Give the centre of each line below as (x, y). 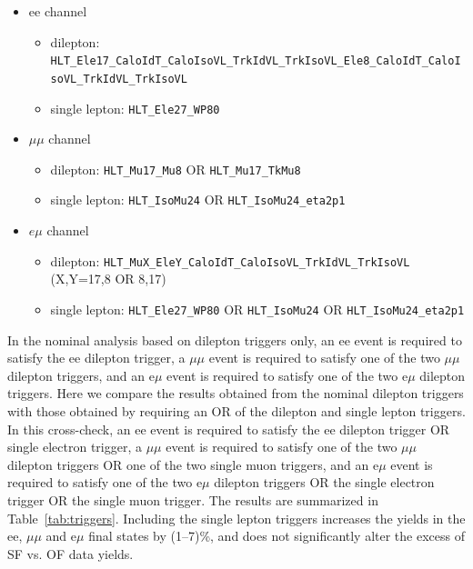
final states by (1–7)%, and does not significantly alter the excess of (277, 536)
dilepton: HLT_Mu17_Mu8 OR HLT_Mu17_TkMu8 (176, 169)
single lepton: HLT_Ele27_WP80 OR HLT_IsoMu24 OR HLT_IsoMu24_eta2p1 (257, 309)
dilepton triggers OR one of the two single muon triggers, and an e (193, 464)
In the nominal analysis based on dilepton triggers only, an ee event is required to (235, 339)
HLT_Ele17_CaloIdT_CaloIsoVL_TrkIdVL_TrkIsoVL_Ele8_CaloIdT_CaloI (256, 61)
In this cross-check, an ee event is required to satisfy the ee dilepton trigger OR (229, 429)
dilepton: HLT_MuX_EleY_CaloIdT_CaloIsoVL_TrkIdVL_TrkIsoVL (230, 260)
